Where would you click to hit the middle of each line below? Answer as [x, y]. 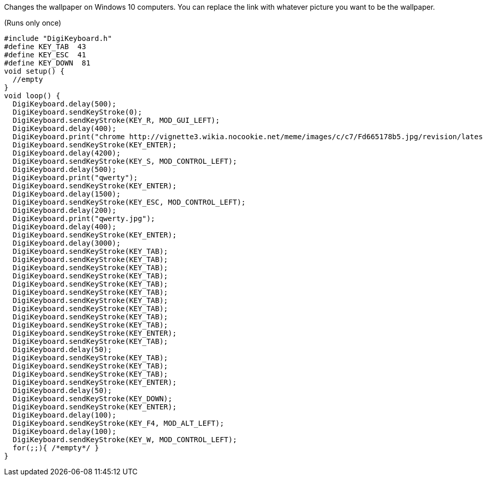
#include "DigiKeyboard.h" [58, 38]
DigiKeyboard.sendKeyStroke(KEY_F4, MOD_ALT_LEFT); [118, 423]
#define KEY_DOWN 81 [47, 63]
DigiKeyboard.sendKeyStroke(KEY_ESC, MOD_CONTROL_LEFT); [129, 202]
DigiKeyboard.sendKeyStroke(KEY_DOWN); [92, 399]
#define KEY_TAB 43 [45, 47]
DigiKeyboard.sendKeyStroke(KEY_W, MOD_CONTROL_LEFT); [125, 440]
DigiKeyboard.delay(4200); [67, 153]
